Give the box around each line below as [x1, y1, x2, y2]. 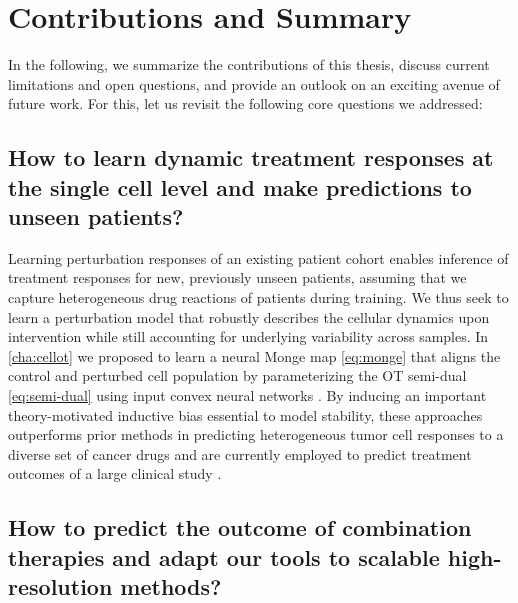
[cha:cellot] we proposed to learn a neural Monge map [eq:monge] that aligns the [8, 345, 501, 366]
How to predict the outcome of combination [8, 512, 472, 543]
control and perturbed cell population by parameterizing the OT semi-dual [8, 365, 467, 386]
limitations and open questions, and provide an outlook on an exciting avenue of [8, 73, 500, 94]
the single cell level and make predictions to [8, 171, 472, 202]
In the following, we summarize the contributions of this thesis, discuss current [8, 54, 490, 75]
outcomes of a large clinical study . [8, 463, 222, 484]
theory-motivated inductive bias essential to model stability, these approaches [8, 404, 483, 425]
